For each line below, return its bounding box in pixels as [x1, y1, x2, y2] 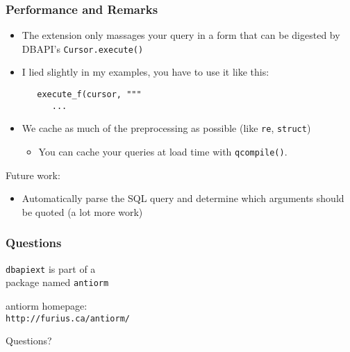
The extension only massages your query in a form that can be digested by [22, 28, 340, 42]
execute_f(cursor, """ [37, 90, 142, 100]
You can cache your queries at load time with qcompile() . [38, 144, 287, 159]
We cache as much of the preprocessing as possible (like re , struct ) [22, 121, 311, 135]
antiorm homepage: [6, 299, 87, 312]
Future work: [6, 167, 60, 182]
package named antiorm [6, 275, 109, 290]
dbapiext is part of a [6, 261, 96, 276]
